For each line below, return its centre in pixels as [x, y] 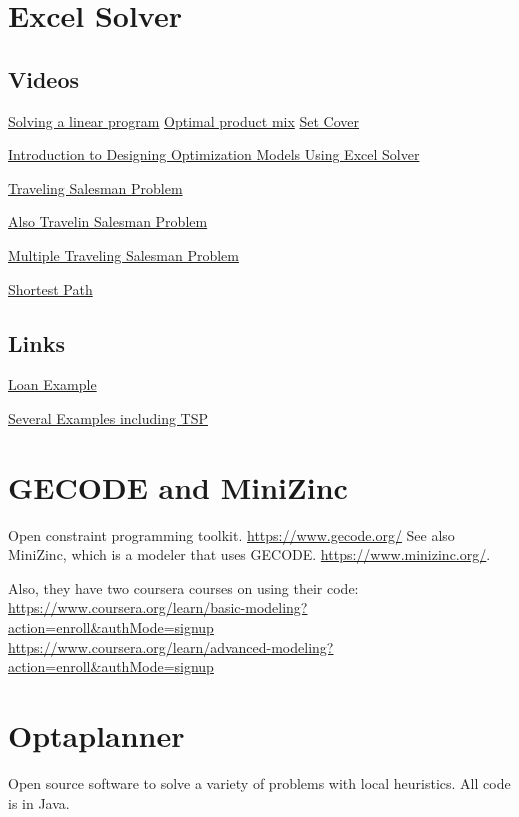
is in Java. [39, 802]
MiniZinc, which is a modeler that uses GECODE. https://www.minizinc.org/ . [249, 554]
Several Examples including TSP [108, 417]
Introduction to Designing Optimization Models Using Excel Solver [214, 154]
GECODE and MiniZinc [178, 486]
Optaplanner [96, 735]
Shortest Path [50, 288]
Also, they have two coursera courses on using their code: [183, 587]
